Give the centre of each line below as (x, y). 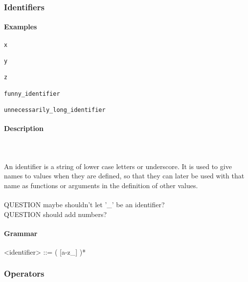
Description (24, 128)
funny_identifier (32, 94)
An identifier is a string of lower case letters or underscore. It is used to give (118, 166)
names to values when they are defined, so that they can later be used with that (124, 176)
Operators (24, 273)
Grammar (21, 233)
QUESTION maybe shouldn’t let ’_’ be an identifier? (84, 204)
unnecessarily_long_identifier (55, 110)
